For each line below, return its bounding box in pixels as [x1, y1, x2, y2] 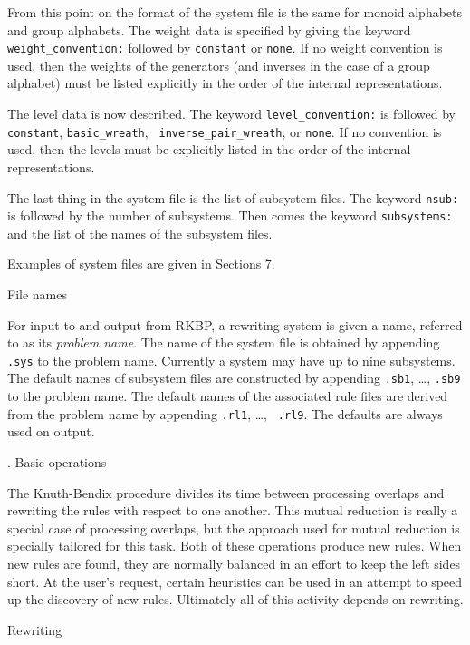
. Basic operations [7, 452, 107, 471]
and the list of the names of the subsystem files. [7, 223, 273, 242]
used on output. [7, 422, 95, 441]
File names [7, 285, 67, 304]
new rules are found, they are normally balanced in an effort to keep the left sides [7, 553, 461, 572]
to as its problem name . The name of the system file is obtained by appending [7, 333, 440, 352]
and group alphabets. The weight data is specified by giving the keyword [7, 20, 411, 39]
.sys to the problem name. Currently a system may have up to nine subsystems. [7, 350, 456, 369]
